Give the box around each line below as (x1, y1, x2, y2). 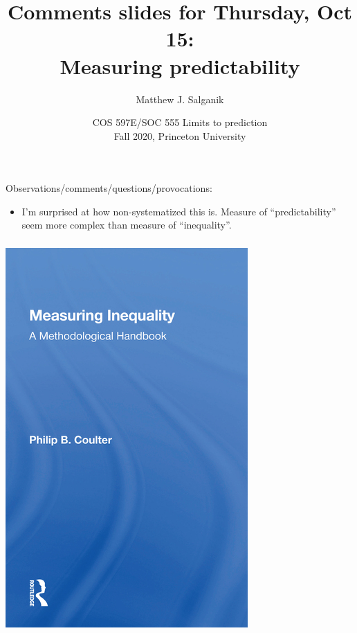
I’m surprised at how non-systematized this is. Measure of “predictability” (21, 204, 336, 218)
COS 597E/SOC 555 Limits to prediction (92, 115, 268, 130)
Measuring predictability (59, 51, 300, 80)
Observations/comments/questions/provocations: (6, 181, 212, 195)
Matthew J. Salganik (136, 91, 224, 106)
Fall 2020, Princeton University (113, 128, 246, 143)
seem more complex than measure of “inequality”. (21, 217, 232, 232)
